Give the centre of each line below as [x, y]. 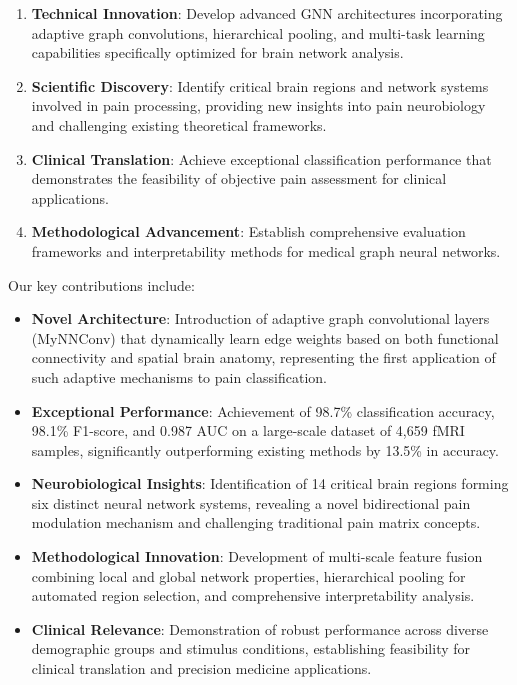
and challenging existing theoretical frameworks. [179, 124]
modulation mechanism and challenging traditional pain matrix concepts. [256, 522]
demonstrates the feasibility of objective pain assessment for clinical [239, 178]
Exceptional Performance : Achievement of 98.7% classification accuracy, [263, 410]
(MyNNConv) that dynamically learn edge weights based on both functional [265, 337]
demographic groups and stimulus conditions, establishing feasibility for [251, 648]
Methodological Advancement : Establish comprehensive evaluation [248, 231]
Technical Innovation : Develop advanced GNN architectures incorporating [267, 13]
